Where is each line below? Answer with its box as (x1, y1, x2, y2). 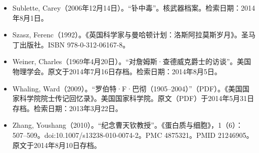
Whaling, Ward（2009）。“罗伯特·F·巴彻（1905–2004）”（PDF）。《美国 (12, 83, 243, 93)
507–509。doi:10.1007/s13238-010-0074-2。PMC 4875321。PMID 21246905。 (12, 129, 253, 140)
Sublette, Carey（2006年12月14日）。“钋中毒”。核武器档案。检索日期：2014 (12, 3, 255, 13)
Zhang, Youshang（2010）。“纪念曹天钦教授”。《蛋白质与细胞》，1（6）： (12, 120, 243, 130)
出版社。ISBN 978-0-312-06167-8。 (19, 39, 130, 49)
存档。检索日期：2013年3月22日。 (12, 103, 122, 113)
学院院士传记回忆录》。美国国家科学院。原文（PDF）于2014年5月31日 (26, 93, 254, 104)
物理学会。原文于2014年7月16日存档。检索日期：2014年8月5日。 (12, 66, 222, 76)
